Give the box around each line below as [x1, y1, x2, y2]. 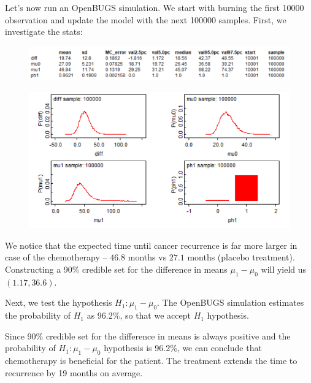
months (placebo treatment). [187, 251, 295, 264]
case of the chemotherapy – [5, 251, 107, 264]
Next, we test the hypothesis [5, 296, 112, 309]
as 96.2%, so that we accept [86, 309, 191, 322]
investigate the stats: [5, 25, 83, 38]
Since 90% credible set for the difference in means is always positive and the [5, 329, 291, 342]
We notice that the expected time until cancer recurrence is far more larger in [5, 238, 298, 251]
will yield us [261, 263, 307, 276]
